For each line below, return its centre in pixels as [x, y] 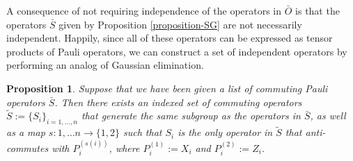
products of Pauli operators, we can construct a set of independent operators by [177, 51]
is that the [317, 10]
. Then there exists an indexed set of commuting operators [178, 102]
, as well [328, 116]
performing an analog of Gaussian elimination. [105, 65]
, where [124, 147]
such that [142, 132]
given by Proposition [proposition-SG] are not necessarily [180, 24]
